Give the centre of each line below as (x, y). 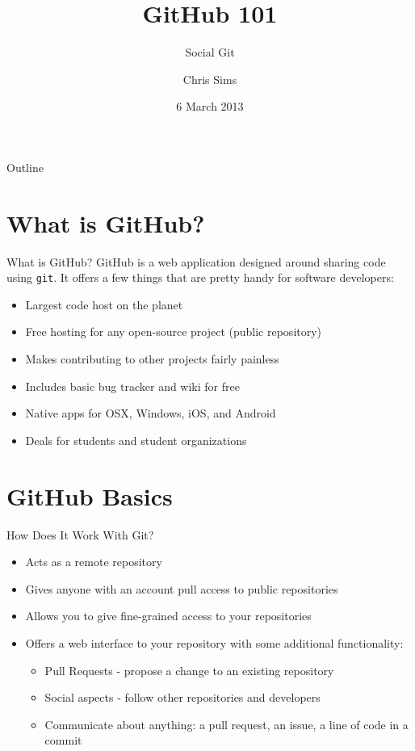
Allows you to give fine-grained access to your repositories (168, 616)
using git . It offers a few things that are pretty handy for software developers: (200, 277)
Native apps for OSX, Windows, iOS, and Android (151, 413)
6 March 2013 (210, 106)
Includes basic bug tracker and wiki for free (132, 386)
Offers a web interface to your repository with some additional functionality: (214, 642)
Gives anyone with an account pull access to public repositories (182, 588)
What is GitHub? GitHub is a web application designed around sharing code (196, 261)
